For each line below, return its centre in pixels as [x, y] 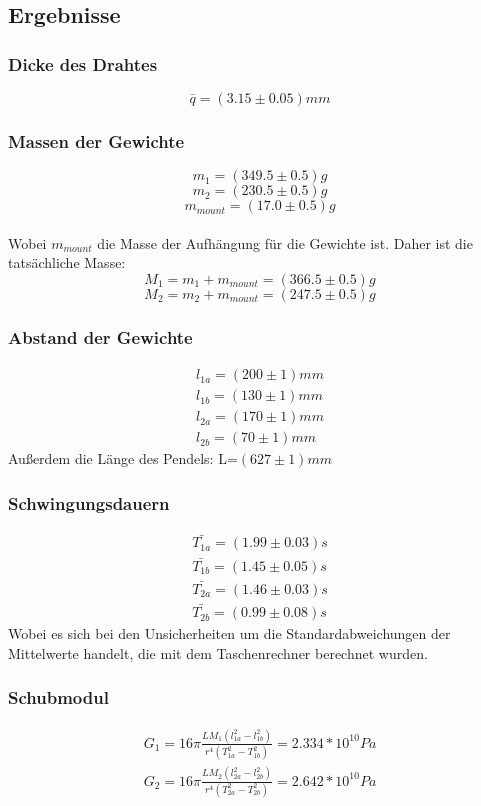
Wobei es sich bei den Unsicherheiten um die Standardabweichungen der [229, 633]
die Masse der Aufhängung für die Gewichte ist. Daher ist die [285, 242]
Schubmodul [58, 697]
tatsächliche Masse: [67, 262]
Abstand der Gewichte [100, 336]
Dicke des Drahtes [83, 63]
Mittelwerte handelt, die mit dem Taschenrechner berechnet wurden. [218, 652]
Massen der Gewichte [96, 140]
